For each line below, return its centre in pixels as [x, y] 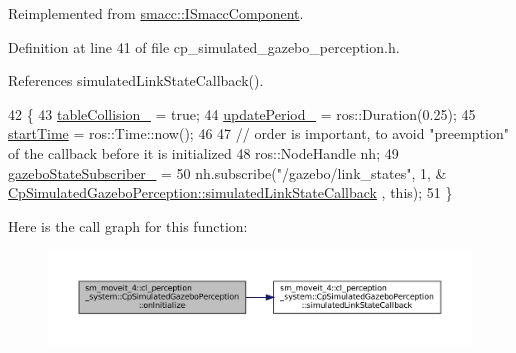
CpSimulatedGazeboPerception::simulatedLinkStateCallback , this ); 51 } [230, 192]
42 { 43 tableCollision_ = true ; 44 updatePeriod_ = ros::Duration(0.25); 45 [242, 113]
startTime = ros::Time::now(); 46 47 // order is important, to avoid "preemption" [258, 133]
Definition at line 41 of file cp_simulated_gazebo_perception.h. [204, 46]
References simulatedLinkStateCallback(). [136, 80]
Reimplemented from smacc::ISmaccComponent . [156, 13]
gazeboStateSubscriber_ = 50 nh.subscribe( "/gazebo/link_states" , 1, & [227, 172]
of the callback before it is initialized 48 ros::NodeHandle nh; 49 [203, 152]
